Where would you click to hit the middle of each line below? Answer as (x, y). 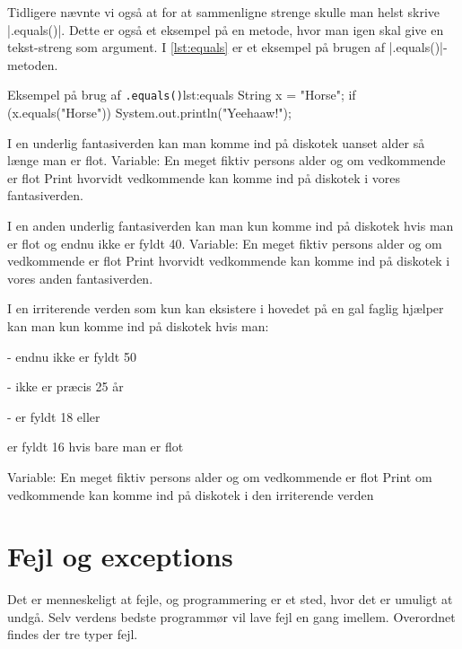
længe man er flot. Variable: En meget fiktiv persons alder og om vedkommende (227, 160)
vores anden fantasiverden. (80, 278)
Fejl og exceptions (120, 556)
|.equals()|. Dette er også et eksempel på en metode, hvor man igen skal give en (226, 29)
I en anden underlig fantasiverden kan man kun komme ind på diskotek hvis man (231, 225)
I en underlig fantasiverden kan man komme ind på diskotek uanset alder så (216, 142)
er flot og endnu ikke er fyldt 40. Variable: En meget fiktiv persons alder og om (225, 243)
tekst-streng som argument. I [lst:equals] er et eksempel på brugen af (196, 47)
